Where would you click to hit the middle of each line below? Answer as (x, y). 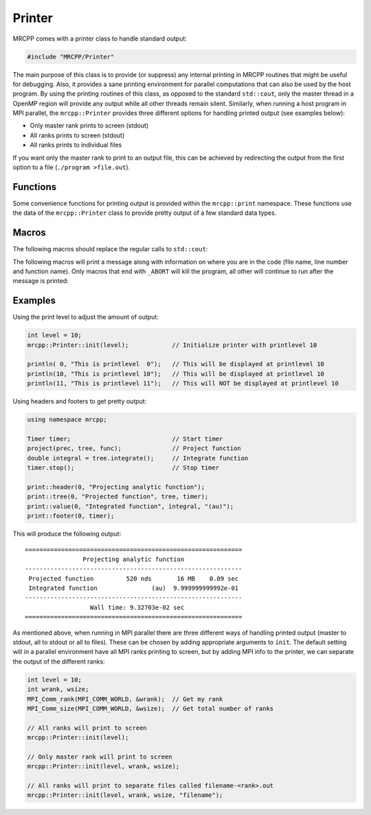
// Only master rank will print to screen (100, 756)
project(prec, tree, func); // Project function (134, 448)
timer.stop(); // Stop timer (123, 468)
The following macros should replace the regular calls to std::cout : (110, 249)
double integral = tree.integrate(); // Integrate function (138, 458)
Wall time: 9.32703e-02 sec (137, 607)
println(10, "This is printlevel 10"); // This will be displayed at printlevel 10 (176, 374)
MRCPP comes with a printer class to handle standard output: (100, 39)
